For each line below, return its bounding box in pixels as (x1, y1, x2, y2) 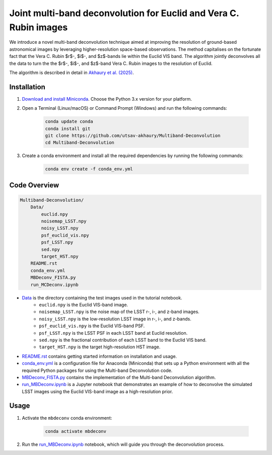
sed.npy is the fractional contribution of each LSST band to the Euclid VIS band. (39, 337, 207, 343)
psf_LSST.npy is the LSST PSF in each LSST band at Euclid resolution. (39, 330, 188, 336)
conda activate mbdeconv (45, 428, 107, 434)
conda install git (45, 126, 91, 131)
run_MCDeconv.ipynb (30, 282, 79, 287)
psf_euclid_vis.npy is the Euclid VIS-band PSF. (39, 323, 145, 329)
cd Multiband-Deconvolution (45, 140, 114, 145)
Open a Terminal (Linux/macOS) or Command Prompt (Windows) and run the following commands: (22, 105, 228, 111)
